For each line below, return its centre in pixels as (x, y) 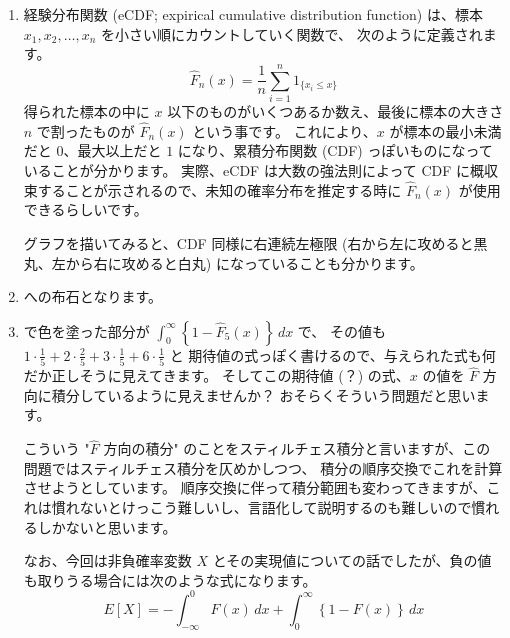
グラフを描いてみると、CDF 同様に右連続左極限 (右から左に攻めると (248, 242)
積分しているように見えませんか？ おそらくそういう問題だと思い (263, 394)
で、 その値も (341, 330)
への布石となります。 (92, 296)
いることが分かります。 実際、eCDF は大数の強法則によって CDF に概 (254, 169)
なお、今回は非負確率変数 (107, 560)
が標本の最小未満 (445, 130)
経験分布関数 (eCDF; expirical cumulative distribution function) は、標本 (253, 14)
